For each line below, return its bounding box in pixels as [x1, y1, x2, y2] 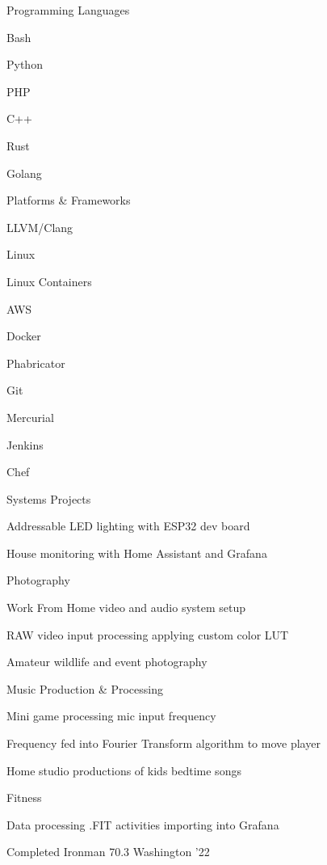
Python [6, 56, 43, 73]
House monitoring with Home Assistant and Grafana [6, 544, 267, 561]
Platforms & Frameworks [6, 192, 131, 209]
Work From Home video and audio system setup [6, 599, 246, 616]
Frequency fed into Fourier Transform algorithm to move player [6, 735, 321, 752]
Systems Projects [6, 490, 91, 507]
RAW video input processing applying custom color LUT [6, 626, 289, 643]
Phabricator [6, 354, 65, 371]
